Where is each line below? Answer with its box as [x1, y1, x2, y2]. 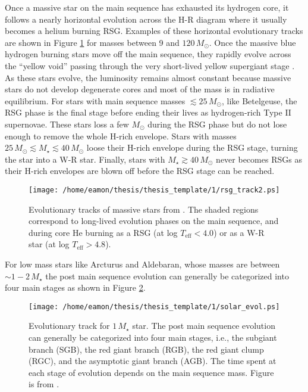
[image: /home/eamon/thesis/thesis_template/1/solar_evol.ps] [29, 302, 280, 311]
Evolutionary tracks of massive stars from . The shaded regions [29, 203, 259, 215]
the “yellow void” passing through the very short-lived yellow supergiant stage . [5, 59, 295, 71]
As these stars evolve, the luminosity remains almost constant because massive [5, 71, 291, 83]
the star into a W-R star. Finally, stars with [5, 153, 165, 165]
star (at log [29, 238, 70, 250]
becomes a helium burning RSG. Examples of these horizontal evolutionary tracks [5, 24, 303, 37]
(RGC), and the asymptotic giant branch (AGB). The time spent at [29, 354, 276, 367]
